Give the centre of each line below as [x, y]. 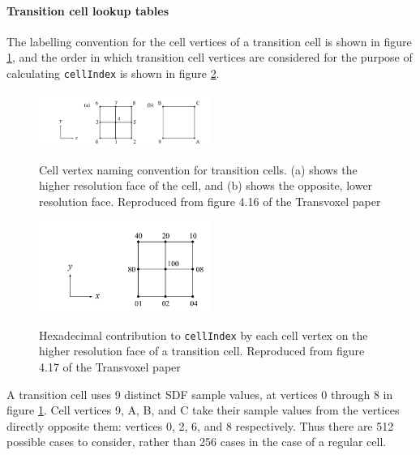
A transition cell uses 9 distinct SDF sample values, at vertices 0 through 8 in [200, 394]
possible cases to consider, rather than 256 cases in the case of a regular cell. [197, 442]
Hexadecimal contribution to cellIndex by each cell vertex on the [204, 335]
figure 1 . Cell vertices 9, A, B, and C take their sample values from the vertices [203, 410]
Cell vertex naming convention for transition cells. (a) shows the [198, 169]
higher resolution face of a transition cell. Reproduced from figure [202, 351]
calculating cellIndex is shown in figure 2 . [113, 73]
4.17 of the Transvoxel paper [110, 366]
